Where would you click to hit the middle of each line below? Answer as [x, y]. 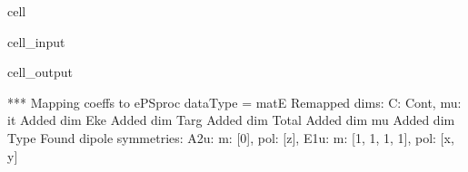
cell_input [36, 41]
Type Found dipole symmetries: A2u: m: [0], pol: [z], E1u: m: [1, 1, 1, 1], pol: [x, [231, 137]
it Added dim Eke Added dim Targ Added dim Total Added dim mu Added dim [231, 120]
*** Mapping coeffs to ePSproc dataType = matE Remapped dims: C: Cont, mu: [234, 102]
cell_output [40, 72]
